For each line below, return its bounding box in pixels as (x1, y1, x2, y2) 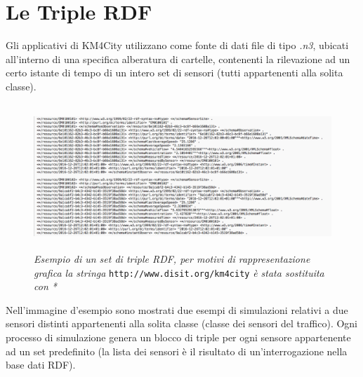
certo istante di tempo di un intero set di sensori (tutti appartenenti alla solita (6, 65, 343, 80)
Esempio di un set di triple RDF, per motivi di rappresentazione (34, 251, 310, 266)
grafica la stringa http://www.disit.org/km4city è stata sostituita (34, 265, 324, 280)
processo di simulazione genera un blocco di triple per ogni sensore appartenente (6, 329, 351, 344)
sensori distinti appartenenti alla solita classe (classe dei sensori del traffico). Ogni (6, 316, 358, 331)
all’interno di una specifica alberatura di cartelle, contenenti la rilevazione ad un (6, 51, 350, 66)
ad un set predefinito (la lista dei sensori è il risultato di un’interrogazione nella (6, 343, 348, 358)
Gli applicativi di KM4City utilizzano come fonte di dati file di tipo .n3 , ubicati (6, 38, 349, 53)
